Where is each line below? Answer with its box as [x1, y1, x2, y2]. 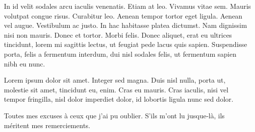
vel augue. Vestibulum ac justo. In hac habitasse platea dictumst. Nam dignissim [4, 20, 247, 30]
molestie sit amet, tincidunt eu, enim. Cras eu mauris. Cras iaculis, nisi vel [4, 84, 229, 94]
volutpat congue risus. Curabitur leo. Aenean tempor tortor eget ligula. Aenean [4, 10, 243, 21]
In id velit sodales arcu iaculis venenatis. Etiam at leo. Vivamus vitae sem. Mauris [4, 1, 251, 11]
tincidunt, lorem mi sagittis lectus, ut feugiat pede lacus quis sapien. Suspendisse [4, 39, 247, 49]
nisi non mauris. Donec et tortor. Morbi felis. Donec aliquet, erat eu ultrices [4, 29, 232, 40]
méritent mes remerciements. [4, 120, 90, 130]
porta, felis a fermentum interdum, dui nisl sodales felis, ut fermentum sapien [4, 48, 236, 59]
